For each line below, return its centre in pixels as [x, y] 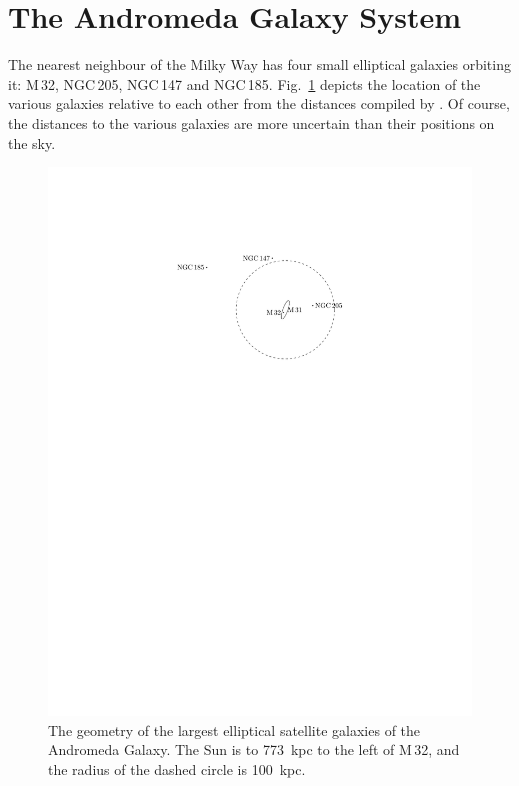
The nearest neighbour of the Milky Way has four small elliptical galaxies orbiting [259, 64]
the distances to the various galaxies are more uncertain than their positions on [251, 122]
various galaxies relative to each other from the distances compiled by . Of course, [259, 103]
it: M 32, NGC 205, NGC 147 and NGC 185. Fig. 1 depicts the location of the [244, 83]
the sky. [32, 142]
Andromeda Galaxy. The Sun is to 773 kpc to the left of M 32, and [254, 749]
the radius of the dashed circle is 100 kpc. [177, 768]
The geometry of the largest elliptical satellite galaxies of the [234, 729]
